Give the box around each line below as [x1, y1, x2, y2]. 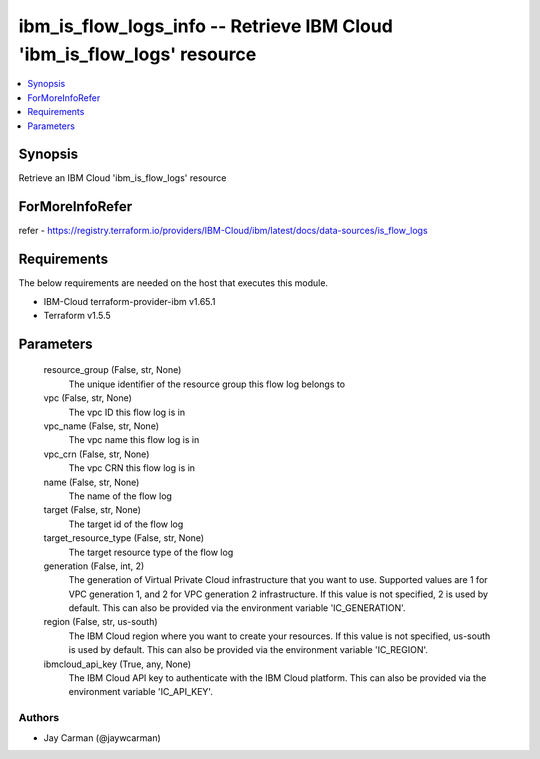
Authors [18, 711, 60, 725]
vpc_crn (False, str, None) [43, 448, 150, 460]
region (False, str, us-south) [43, 616, 159, 628]
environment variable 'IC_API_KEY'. [68, 686, 214, 698]
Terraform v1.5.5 [43, 310, 112, 322]
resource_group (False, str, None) [43, 364, 182, 376]
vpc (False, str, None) [43, 392, 132, 404]
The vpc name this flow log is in [68, 434, 200, 446]
